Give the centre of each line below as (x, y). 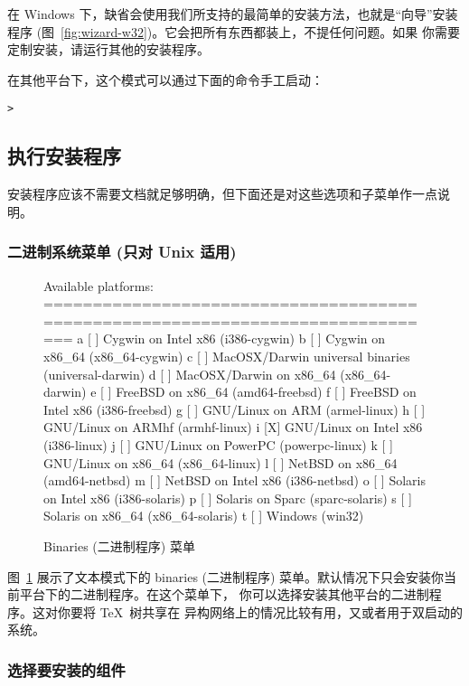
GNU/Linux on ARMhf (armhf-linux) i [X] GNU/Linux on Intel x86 (233, 427)
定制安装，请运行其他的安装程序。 (108, 49)
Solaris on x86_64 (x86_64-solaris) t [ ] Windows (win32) (204, 516)
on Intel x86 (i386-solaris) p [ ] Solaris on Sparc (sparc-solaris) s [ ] (228, 498)
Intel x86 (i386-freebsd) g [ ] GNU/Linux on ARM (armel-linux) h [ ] (234, 409)
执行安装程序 (64, 156)
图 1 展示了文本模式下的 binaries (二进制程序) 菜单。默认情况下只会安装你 (226, 576)
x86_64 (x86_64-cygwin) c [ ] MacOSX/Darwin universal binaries (227, 357)
